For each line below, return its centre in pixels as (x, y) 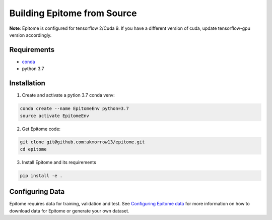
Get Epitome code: (41, 129)
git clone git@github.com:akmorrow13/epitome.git (82, 142)
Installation (27, 83)
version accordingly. (30, 35)
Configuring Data (37, 192)
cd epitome (33, 149)
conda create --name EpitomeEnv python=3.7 (75, 109)
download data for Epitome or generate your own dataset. (69, 211)
